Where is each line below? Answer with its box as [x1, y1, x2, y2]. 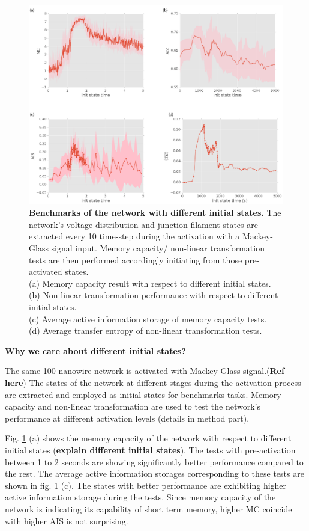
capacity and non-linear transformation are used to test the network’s [5, 400, 260, 413]
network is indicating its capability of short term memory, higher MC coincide [5, 502, 292, 515]
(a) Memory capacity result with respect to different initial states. [29, 277, 271, 289]
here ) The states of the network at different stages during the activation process [5, 376, 301, 388]
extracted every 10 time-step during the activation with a [29, 230, 240, 242]
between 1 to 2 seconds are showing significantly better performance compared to [5, 455, 304, 468]
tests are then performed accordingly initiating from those [29, 253, 242, 266]
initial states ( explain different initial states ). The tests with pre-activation [5, 443, 296, 456]
